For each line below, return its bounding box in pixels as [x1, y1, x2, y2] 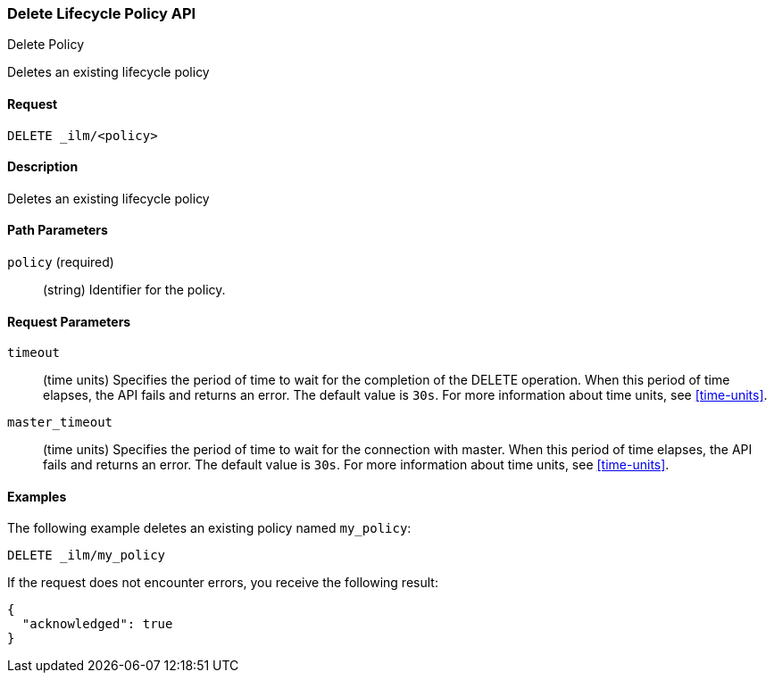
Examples [7, 488, 67, 504]
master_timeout [7, 415, 113, 430]
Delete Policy [7, 37, 84, 53]
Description [7, 159, 79, 175]
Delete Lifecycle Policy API [7, 4, 196, 22]
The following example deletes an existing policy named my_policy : [7, 520, 412, 536]
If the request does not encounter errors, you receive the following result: [7, 575, 438, 591]
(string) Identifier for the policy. [43, 282, 226, 298]
